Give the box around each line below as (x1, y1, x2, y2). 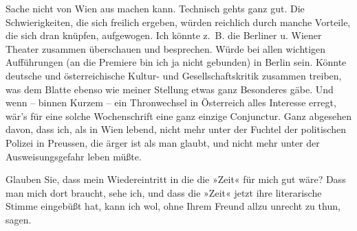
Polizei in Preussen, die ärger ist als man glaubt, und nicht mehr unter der (6, 135, 320, 149)
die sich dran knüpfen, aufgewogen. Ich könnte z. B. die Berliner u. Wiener (6, 28, 322, 42)
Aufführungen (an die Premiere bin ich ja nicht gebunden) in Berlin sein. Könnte (6, 55, 347, 69)
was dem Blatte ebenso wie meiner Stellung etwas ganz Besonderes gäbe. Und (6, 82, 334, 96)
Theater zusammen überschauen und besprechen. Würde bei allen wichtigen (6, 41, 326, 56)
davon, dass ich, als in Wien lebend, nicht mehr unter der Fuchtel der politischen (6, 122, 346, 136)
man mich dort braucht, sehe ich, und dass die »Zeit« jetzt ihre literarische (6, 185, 322, 199)
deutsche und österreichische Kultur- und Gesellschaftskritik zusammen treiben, (6, 68, 342, 82)
